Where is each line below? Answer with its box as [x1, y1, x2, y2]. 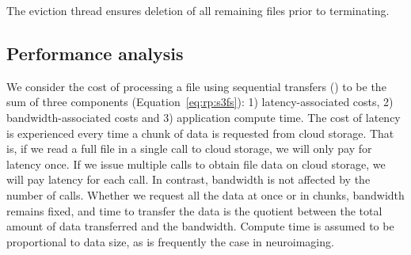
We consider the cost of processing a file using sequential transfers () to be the [6, 78, 386, 94]
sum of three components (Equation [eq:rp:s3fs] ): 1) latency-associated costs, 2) [6, 93, 394, 110]
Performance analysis [6, 40, 184, 65]
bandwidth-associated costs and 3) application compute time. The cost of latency [6, 108, 401, 125]
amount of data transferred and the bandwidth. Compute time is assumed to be [6, 218, 394, 234]
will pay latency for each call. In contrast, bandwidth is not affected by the [6, 171, 371, 188]
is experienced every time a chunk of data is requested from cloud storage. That [6, 124, 394, 141]
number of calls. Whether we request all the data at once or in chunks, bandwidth [6, 186, 405, 203]
